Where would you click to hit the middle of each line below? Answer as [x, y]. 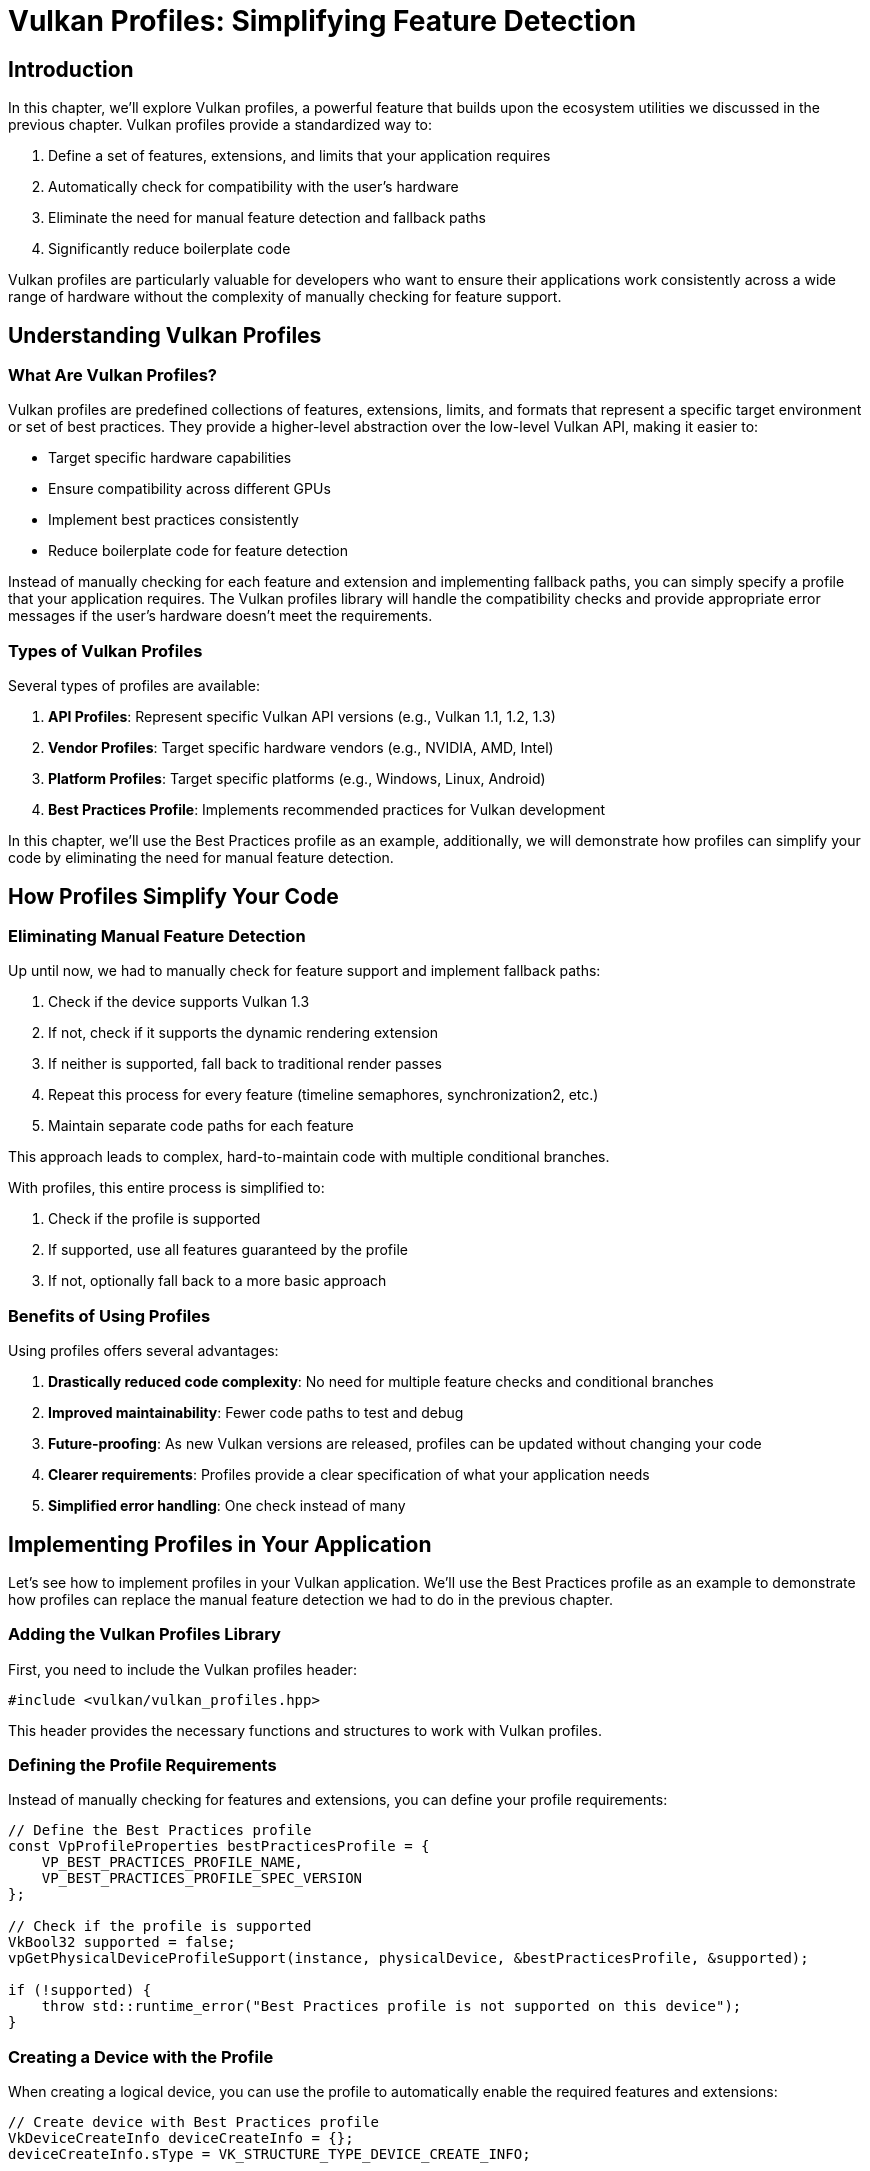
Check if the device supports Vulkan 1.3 [179, 1002]
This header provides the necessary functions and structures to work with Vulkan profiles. [305, 1730]
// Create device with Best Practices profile [193, 2122]
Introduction [71, 69]
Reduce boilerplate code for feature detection [198, 551]
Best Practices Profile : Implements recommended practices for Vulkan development [326, 810]
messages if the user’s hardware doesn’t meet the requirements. [220, 616]
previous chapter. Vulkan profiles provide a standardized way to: [220, 125]
